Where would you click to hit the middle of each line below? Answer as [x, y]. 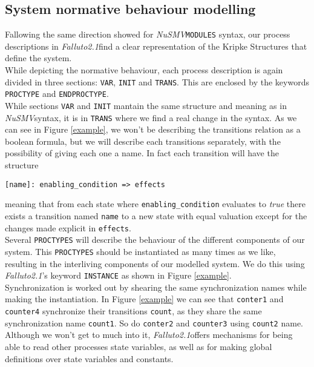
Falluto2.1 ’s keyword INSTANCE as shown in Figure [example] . [118, 275]
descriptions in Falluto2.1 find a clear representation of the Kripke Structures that [156, 46]
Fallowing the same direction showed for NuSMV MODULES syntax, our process [148, 34]
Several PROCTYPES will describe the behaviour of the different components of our [155, 240]
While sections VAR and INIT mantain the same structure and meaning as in [146, 105]
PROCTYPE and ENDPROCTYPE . [57, 94]
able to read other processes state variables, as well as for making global [139, 346]
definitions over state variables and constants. [89, 358]
